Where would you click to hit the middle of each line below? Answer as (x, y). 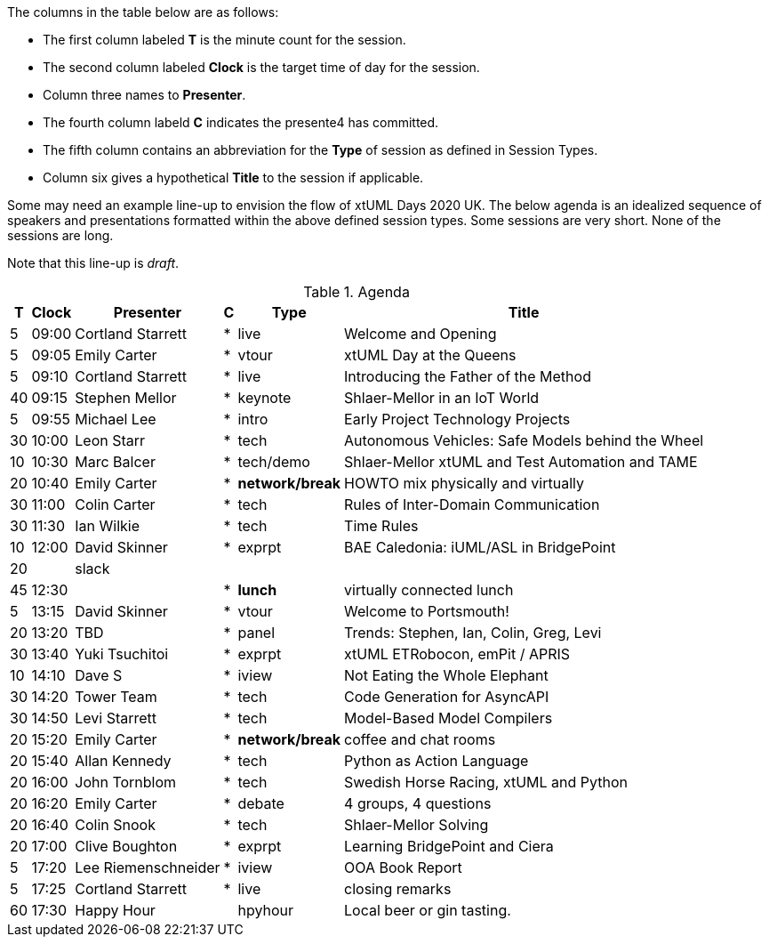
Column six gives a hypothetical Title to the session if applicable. (233, 178)
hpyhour (266, 910)
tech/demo (274, 462)
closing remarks (398, 889)
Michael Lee (116, 419)
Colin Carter (115, 504)
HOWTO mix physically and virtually (464, 483)
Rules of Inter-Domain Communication (472, 504)
